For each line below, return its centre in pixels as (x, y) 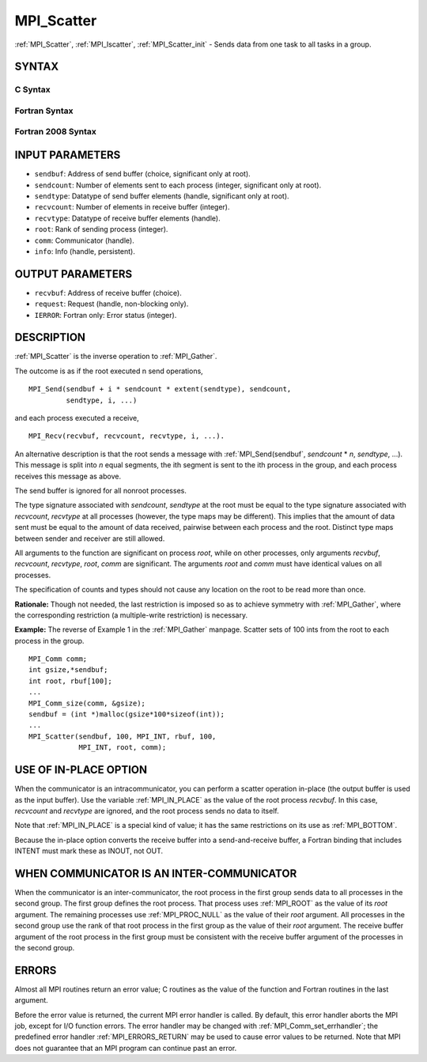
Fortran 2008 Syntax (55, 132)
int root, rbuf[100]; (70, 681)
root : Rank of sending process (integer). (101, 229)
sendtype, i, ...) (102, 400)
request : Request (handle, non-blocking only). (111, 304)
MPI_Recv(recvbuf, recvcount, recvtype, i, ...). (127, 436)
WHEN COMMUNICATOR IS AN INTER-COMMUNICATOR (156, 873)
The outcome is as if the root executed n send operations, (109, 371)
